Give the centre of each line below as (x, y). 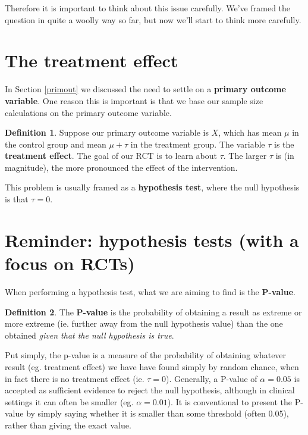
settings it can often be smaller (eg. (69, 401)
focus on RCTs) (70, 263)
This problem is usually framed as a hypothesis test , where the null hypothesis (152, 187)
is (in (285, 156)
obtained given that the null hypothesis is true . (89, 335)
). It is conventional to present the (230, 401)
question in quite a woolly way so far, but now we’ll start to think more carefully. (153, 19)
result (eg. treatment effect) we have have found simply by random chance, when (152, 366)
